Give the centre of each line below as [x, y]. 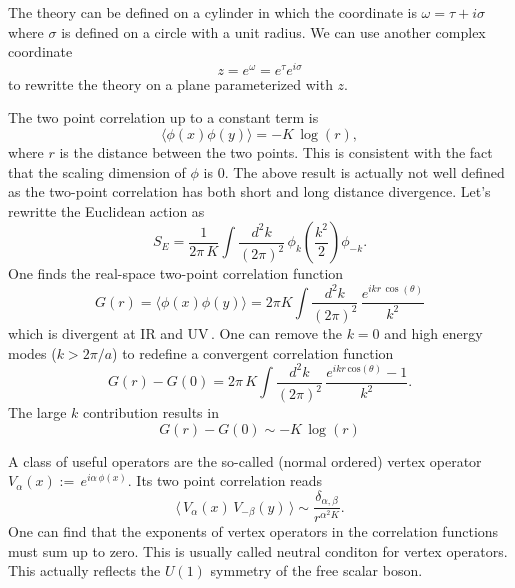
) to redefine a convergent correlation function [253, 352]
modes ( [32, 352]
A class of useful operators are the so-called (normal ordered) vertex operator [245, 460]
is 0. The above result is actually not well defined [354, 171]
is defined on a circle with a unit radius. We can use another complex [273, 31]
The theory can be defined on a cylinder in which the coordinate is [212, 12]
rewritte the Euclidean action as [106, 210]
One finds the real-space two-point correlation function [176, 273]
